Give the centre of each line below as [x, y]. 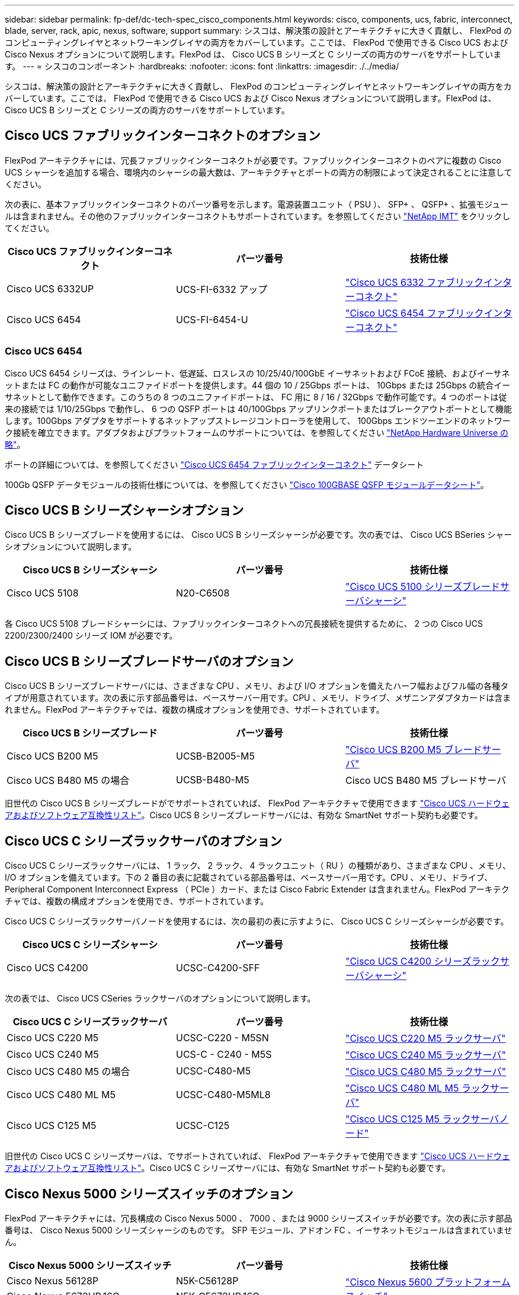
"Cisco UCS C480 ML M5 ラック [417, 1088]
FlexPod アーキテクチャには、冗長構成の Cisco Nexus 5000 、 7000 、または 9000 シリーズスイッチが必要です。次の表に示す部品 [259, 1218]
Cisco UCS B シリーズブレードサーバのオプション [149, 661]
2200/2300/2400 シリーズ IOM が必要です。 [91, 636]
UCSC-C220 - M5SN [222, 1038]
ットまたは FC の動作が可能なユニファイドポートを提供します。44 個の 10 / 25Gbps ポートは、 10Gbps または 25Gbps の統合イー [258, 385]
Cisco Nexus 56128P [53, 1280]
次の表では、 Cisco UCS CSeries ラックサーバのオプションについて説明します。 [160, 999]
